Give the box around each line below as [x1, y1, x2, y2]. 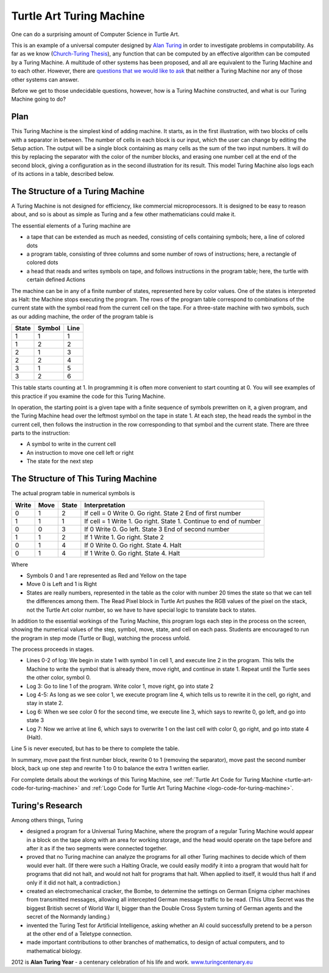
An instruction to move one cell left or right [26, 449, 134, 456]
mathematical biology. [26, 947, 82, 955]
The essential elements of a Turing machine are [11, 222, 131, 229]
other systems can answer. [11, 76, 79, 83]
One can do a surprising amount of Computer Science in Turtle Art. [11, 31, 180, 38]
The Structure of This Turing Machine [11, 474, 157, 484]
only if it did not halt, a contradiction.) [26, 879, 121, 886]
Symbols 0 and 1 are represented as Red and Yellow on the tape [26, 571, 187, 579]
